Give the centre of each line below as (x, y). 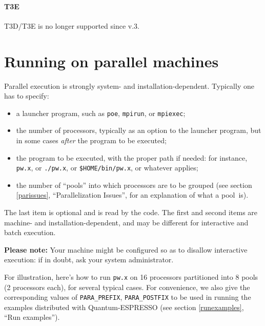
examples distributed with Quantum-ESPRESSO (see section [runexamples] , (124, 307)
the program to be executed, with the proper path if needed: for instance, (132, 157)
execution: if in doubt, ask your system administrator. (89, 260)
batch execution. (30, 232)
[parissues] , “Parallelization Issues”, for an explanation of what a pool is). (132, 195)
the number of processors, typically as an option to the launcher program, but (139, 130)
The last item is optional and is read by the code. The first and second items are (131, 212)
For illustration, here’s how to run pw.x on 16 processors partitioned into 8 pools (131, 276)
